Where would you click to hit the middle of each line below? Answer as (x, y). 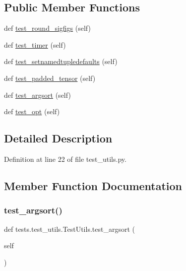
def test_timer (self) (35, 44)
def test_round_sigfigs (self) (47, 28)
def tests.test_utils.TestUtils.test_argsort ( (69, 229)
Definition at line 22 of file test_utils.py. (65, 159)
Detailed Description (58, 138)
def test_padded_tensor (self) (50, 78)
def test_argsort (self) (37, 95)
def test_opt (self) (32, 111)
